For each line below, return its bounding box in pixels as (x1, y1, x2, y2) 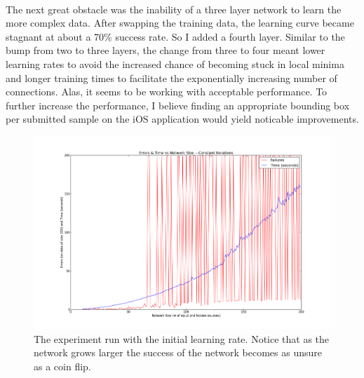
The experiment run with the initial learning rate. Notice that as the (34, 331, 330, 346)
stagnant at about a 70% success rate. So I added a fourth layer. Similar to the (6, 29, 345, 43)
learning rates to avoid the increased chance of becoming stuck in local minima (6, 56, 344, 71)
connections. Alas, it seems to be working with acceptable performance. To (6, 84, 328, 99)
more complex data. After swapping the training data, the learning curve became (6, 15, 354, 30)
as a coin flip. (34, 358, 91, 373)
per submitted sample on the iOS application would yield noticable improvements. (6, 112, 359, 126)
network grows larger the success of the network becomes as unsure (34, 345, 322, 360)
